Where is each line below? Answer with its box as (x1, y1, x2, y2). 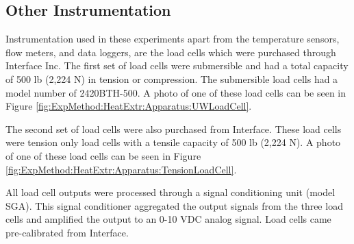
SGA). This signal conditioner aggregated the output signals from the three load (5, 198, 343, 212)
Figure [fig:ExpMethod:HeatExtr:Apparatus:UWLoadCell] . (5, 99, 252, 113)
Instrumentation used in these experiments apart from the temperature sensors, (5, 32, 340, 46)
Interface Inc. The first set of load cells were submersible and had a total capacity (5, 58, 349, 73)
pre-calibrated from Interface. (5, 225, 129, 239)
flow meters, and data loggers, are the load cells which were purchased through (5, 45, 336, 59)
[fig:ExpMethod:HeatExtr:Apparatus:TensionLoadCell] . (5, 162, 237, 176)
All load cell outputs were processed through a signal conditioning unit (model (5, 185, 336, 199)
